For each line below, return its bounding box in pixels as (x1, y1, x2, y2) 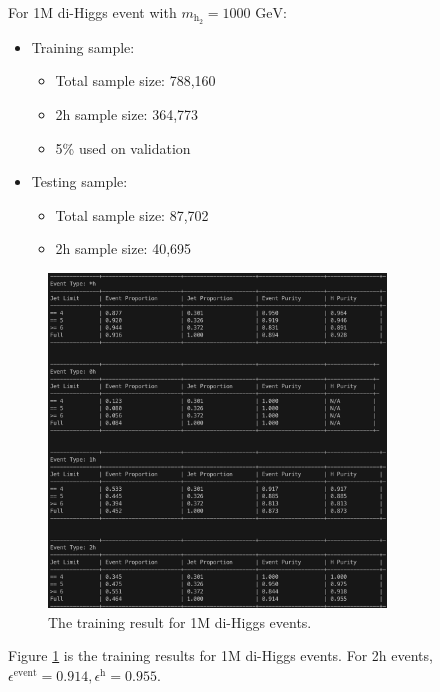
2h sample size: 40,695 (55, 238, 192, 259)
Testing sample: (31, 171, 128, 192)
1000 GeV (222, 7, 283, 21)
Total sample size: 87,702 (55, 204, 209, 225)
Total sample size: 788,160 (55, 70, 216, 91)
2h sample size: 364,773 (55, 104, 199, 125)
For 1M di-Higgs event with (8, 2, 177, 22)
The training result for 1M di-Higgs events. (48, 611, 312, 632)
